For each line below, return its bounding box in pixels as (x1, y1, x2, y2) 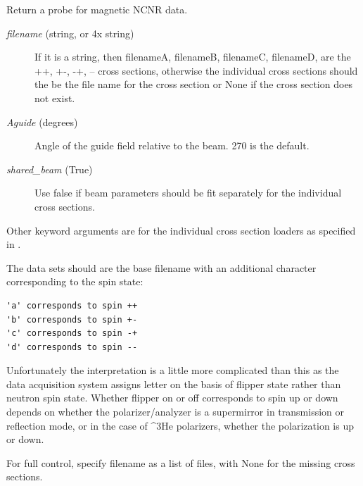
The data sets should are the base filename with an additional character (6, 260, 317, 275)
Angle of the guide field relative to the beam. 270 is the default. (34, 138, 310, 153)
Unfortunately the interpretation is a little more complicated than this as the (6, 363, 339, 378)
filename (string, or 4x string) (6, 25, 134, 40)
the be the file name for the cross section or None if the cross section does (34, 77, 353, 92)
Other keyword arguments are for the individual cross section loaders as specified (6, 223, 356, 237)
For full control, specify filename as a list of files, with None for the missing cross (6, 455, 355, 470)
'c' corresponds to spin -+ (6, 328, 138, 339)
